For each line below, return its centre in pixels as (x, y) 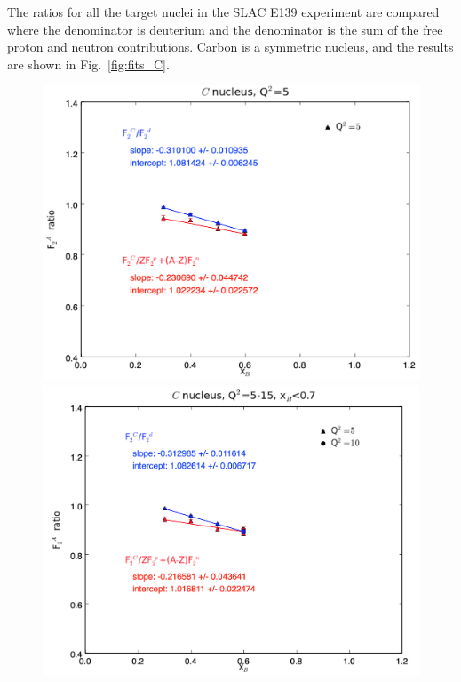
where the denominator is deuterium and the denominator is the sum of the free (225, 29)
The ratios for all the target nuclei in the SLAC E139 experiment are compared (223, 12)
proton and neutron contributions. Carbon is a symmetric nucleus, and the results (230, 47)
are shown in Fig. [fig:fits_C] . (88, 64)
